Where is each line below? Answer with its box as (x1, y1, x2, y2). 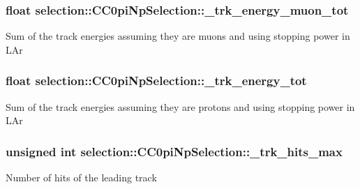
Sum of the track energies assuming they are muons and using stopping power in (6, 29, 350, 43)
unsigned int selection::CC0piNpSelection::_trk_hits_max (6, 142, 343, 160)
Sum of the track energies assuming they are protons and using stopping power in (6, 99, 355, 114)
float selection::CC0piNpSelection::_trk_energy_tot (6, 72, 307, 89)
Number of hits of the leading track (6, 170, 157, 185)
